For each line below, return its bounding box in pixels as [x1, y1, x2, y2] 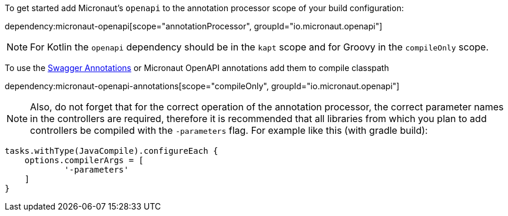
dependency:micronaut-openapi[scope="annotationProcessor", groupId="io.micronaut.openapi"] [5, 21, 383, 31]
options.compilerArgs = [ [24, 156, 144, 165]
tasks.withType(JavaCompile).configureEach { [5, 146, 218, 156]
